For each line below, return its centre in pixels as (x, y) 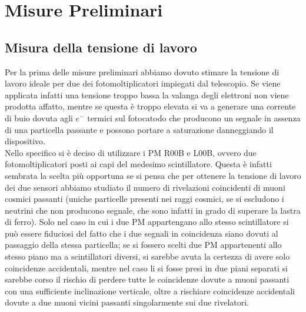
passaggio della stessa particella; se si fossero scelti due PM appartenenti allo (143, 245)
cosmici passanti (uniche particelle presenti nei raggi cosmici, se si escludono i (144, 199)
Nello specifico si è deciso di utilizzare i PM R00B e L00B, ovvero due (131, 152)
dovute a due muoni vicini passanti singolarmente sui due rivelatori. (127, 302)
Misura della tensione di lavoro (101, 47)
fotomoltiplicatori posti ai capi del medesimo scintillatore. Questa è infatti (138, 164)
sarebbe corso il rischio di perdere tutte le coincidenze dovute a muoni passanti (147, 279)
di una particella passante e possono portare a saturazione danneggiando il (139, 129)
